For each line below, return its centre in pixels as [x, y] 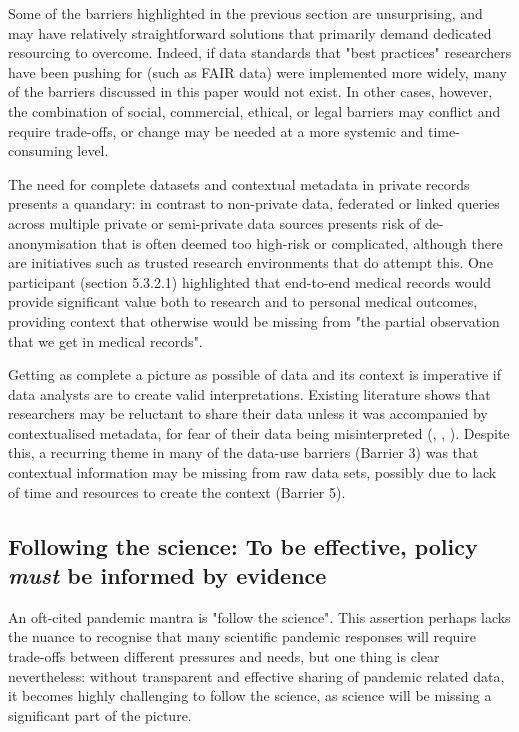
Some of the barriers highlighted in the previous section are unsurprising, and [245, 13]
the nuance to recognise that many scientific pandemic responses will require [242, 636]
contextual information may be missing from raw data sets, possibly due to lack [252, 472]
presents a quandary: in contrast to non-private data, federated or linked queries [254, 203]
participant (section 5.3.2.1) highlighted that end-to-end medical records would [249, 281]
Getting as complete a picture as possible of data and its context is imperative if [254, 374]
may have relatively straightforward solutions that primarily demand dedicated [250, 32]
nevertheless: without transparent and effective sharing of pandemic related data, [256, 675]
